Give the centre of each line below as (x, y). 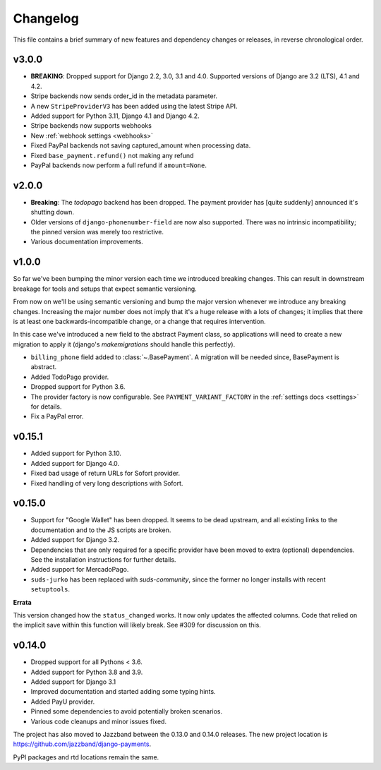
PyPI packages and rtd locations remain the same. (86, 757)
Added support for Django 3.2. (75, 540)
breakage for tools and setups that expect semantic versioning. (105, 289)
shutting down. (52, 212)
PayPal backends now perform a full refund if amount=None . (119, 165)
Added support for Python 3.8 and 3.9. (87, 672)
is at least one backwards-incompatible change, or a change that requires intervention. (139, 321)
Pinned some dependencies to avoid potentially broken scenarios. (127, 711)
